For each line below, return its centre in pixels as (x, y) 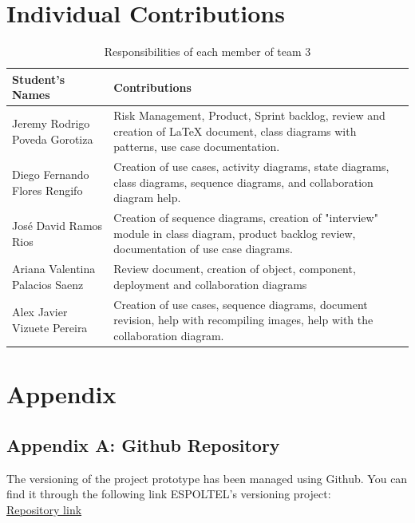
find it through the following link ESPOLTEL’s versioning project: (169, 494)
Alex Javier (40, 312)
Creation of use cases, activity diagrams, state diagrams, (251, 166)
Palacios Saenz (48, 284)
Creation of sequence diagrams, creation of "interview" (246, 218)
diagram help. (147, 198)
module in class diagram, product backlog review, (235, 233)
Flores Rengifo (47, 190)
